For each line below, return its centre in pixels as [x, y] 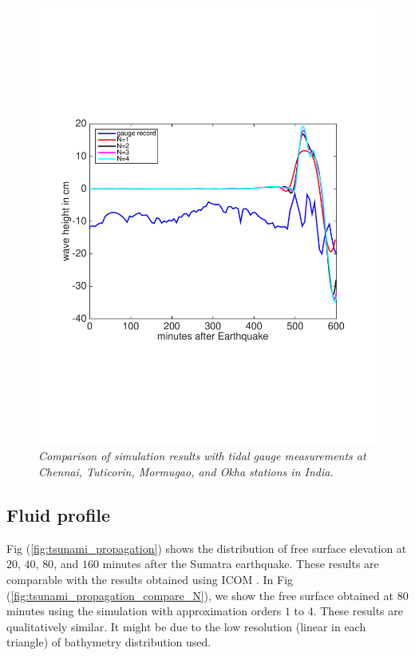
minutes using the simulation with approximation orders [144, 611]
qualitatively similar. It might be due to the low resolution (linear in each [186, 626]
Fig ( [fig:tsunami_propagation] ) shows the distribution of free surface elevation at [207, 548]
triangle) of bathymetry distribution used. [109, 642]
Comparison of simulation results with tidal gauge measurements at [202, 456]
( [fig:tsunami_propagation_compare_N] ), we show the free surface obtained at [200, 595]
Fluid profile [59, 515]
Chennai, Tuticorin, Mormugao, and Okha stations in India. [186, 472]
